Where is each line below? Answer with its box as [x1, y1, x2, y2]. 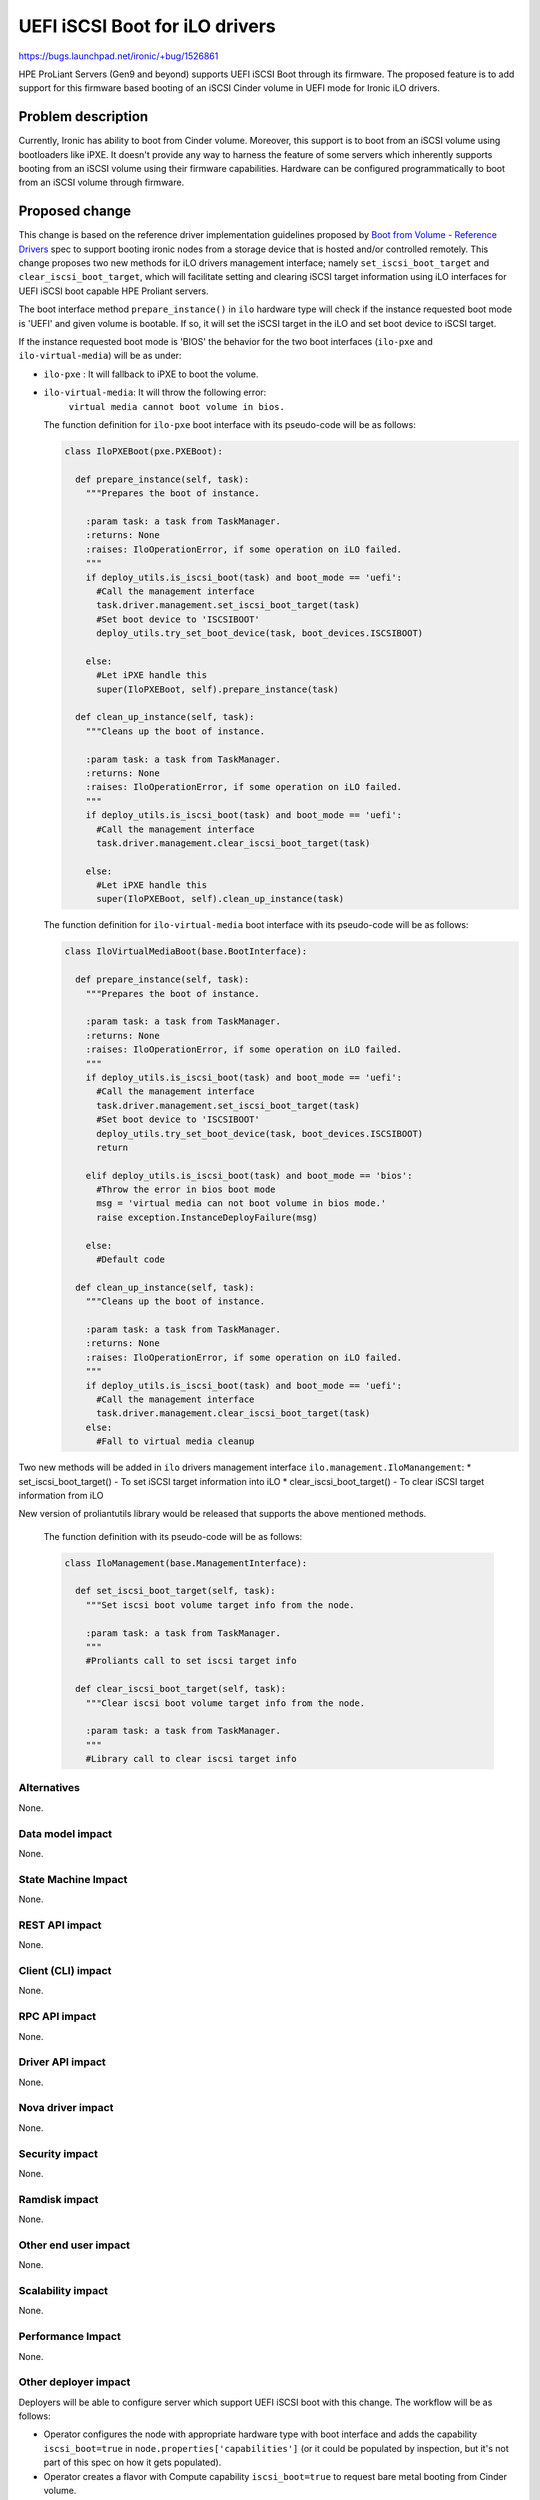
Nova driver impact [18, 2101, 114, 2115]
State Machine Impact [18, 1872, 128, 1886]
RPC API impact [18, 2010, 97, 2024]
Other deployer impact [18, 2375, 131, 2389]
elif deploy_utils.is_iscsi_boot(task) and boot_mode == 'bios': [85, 1170, 413, 1181]
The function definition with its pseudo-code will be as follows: [43, 1530, 303, 1542]
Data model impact [18, 1826, 113, 1840]
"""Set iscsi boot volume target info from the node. [85, 1599, 355, 1610]
